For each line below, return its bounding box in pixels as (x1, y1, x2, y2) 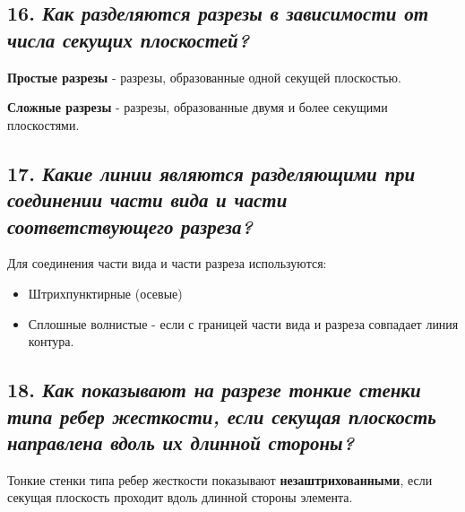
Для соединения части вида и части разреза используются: (7, 254, 327, 273)
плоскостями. (7, 115, 80, 134)
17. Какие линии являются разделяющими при (7, 159, 416, 187)
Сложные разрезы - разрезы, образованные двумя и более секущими (7, 98, 388, 117)
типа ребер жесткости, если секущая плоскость (7, 402, 436, 430)
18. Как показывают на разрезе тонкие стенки (7, 376, 421, 404)
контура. (28, 332, 74, 351)
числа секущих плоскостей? (7, 25, 250, 53)
